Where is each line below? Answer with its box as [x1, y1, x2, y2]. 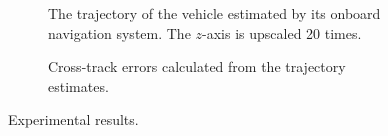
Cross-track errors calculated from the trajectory [48, 56, 346, 77]
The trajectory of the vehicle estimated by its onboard [48, 3, 381, 23]
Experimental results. [8, 109, 139, 130]
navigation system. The [48, 22, 191, 43]
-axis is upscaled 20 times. [202, 22, 362, 43]
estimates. [48, 75, 109, 96]
